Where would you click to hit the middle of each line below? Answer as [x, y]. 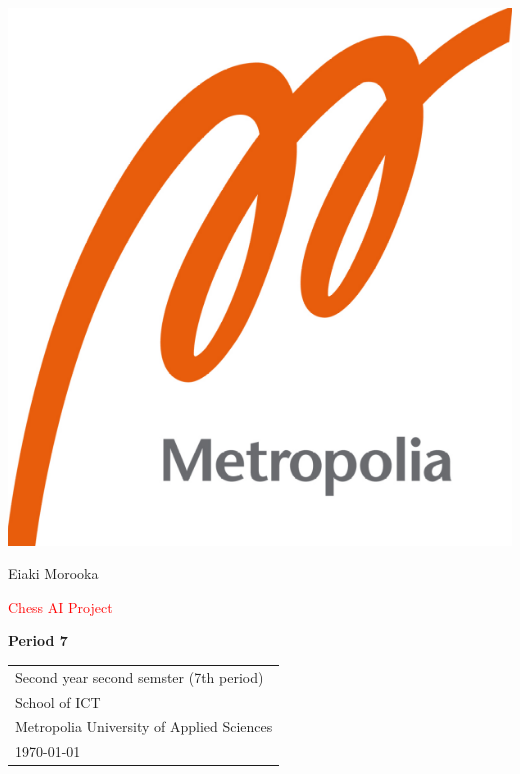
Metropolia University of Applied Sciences [144, 726]
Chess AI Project [60, 606]
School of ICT [58, 701]
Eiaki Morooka [53, 573]
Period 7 [38, 640]
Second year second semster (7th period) [139, 676]
